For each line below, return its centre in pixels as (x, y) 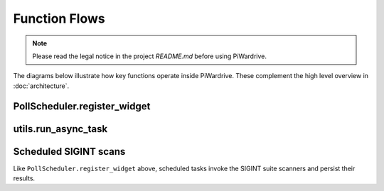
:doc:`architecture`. (41, 86)
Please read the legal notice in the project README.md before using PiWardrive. (149, 56)
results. (24, 178)
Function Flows (59, 18)
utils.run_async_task (60, 129)
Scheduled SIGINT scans (69, 152)
